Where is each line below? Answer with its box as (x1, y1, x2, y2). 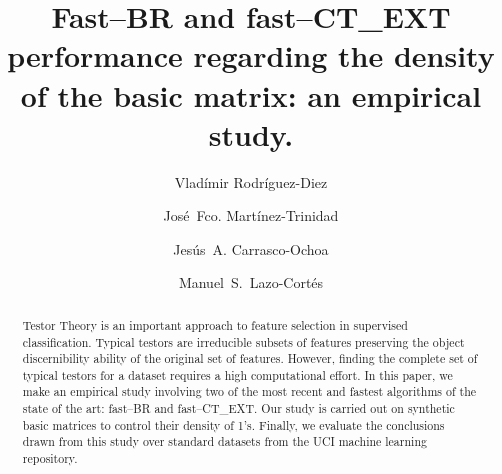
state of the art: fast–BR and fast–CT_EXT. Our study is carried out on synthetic (22, 400, 455, 417)
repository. (22, 450, 78, 467)
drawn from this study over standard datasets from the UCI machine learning (22, 433, 427, 450)
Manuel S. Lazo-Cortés (178, 272, 324, 293)
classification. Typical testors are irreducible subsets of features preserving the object (22, 333, 465, 350)
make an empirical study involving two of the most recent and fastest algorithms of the (22, 383, 477, 400)
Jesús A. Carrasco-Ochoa (173, 238, 329, 259)
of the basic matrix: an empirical (20, 74, 482, 115)
